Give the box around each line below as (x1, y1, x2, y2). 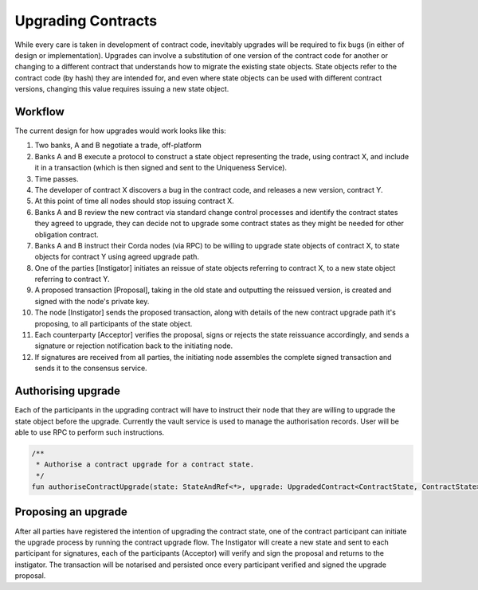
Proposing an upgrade (14, 506, 127, 519)
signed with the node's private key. (34, 296, 150, 306)
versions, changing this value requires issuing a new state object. (14, 84, 229, 94)
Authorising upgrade (14, 385, 121, 398)
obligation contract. (34, 229, 99, 239)
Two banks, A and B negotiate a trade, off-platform (34, 140, 202, 150)
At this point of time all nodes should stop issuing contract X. (34, 196, 234, 206)
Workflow (14, 104, 65, 119)
